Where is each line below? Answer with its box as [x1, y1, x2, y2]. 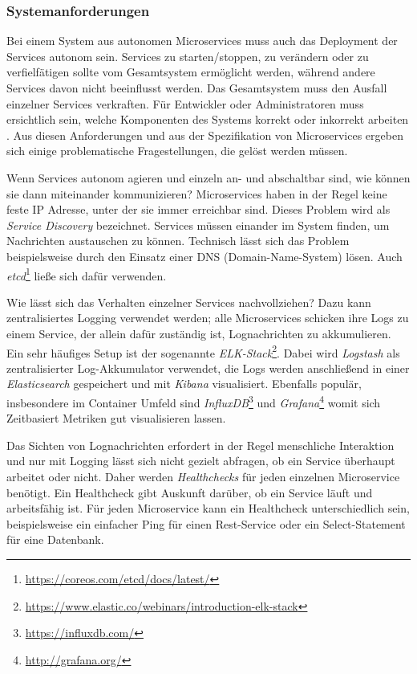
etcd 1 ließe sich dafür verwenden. [6, 264, 167, 284]
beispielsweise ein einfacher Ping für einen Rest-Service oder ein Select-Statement [6, 515, 406, 532]
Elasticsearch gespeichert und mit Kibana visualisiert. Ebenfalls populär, [6, 375, 362, 392]
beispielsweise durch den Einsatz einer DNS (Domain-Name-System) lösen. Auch [6, 247, 403, 264]
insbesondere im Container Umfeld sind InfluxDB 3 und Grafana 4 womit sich [6, 392, 381, 411]
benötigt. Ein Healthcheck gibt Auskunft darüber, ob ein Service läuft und [6, 484, 373, 500]
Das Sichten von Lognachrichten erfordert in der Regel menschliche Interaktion [6, 436, 395, 453]
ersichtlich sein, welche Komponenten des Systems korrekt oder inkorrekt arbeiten [6, 111, 409, 128]
